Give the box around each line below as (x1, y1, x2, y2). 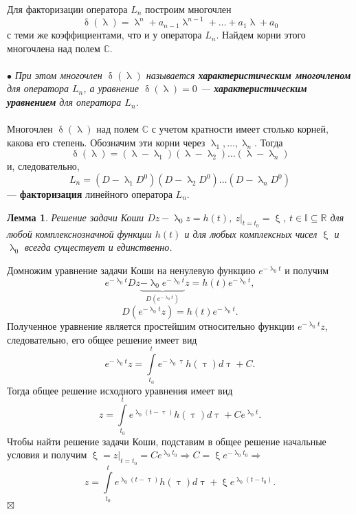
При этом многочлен (14, 67, 102, 82)
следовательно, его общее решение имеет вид (7, 332, 197, 346)
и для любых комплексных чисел (184, 226, 318, 241)
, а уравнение (83, 81, 140, 96)
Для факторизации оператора (7, 2, 128, 16)
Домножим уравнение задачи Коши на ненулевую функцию (7, 263, 256, 278)
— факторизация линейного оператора (7, 187, 173, 201)
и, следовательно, (7, 159, 80, 173)
